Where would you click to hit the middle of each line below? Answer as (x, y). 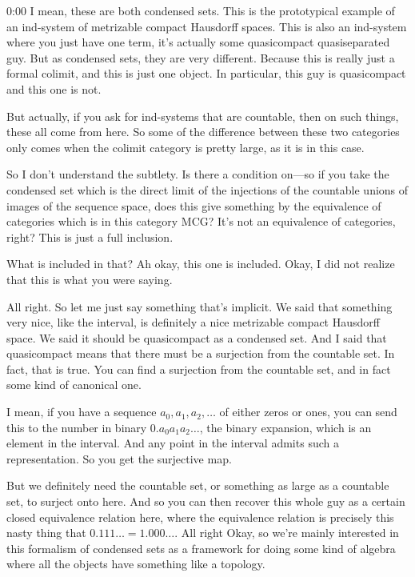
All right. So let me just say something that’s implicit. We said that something (200, 306)
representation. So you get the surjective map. (119, 458)
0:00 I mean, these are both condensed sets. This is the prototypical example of (201, 10)
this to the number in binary (77, 427)
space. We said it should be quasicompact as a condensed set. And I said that (197, 337)
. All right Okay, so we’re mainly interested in (287, 533)
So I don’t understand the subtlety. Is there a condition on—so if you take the (198, 174)
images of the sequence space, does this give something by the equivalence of (194, 205)
